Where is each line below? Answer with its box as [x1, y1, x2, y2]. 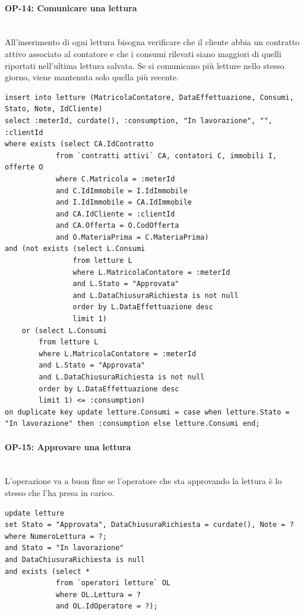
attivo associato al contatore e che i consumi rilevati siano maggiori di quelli [5, 47, 281, 59]
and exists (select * [5, 567, 90, 576]
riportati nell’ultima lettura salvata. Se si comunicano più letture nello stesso [5, 59, 284, 71]
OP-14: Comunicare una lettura [5, 1, 137, 14]
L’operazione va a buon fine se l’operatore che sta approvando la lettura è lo [5, 475, 282, 487]
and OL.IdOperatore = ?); [55, 602, 158, 611]
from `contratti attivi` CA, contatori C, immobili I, [55, 151, 277, 160]
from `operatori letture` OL [55, 579, 171, 588]
